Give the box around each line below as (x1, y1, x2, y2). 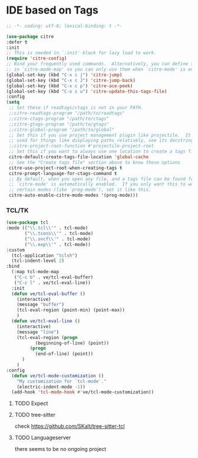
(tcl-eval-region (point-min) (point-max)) (16, 307, 126, 313)
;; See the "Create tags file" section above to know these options (8, 160, 181, 165)
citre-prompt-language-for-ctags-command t (8, 170, 117, 177)
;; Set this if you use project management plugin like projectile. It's (8, 132, 196, 138)
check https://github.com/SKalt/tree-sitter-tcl (14, 423, 125, 430)
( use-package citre (6, 34, 54, 39)
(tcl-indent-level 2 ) (11, 258, 65, 264)
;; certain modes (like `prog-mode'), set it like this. (8, 187, 151, 193)
